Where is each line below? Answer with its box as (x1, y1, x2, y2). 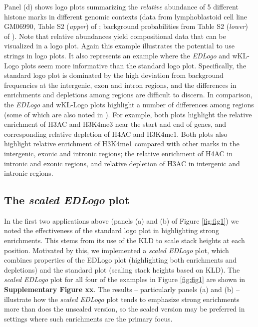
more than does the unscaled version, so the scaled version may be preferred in (4, 304, 245, 314)
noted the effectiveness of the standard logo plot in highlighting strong (4, 225, 219, 236)
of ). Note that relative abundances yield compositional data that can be (4, 30, 226, 41)
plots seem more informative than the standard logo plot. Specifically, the (21, 60, 247, 70)
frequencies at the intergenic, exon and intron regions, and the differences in (4, 79, 237, 90)
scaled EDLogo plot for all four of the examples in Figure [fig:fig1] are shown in (4, 274, 246, 285)
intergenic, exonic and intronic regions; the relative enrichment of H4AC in (4, 148, 233, 158)
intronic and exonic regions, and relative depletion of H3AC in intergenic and (4, 158, 240, 168)
